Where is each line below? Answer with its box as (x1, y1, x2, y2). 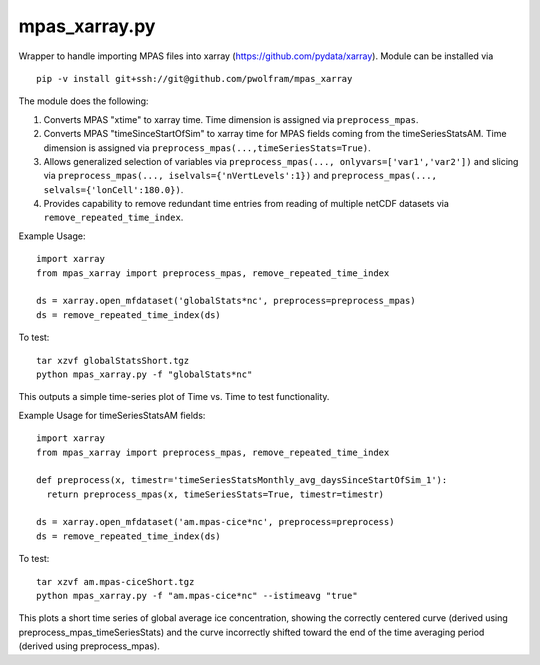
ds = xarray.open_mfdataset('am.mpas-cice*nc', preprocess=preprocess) (36, 516, 395, 528)
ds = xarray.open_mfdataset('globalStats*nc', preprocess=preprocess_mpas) (36, 295, 416, 307)
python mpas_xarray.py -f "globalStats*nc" (36, 368, 253, 380)
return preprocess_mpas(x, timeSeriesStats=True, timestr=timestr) (46, 488, 385, 500)
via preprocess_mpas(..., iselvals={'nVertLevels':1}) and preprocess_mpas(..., (43, 170, 437, 182)
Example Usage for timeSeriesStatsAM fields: (18, 409, 206, 421)
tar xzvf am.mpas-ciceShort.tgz (36, 576, 195, 587)
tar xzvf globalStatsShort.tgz (36, 355, 190, 366)
